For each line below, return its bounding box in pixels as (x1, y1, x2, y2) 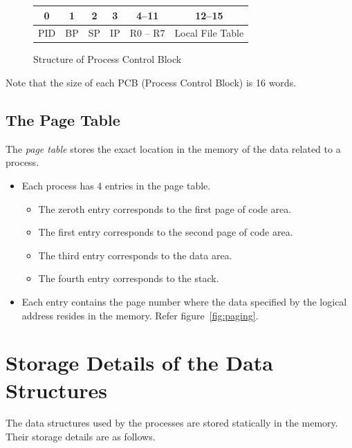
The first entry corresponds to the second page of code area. (38, 225, 293, 239)
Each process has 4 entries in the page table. (21, 178, 211, 193)
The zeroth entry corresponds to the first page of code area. (38, 201, 292, 216)
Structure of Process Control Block (33, 52, 182, 66)
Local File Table (174, 26, 244, 40)
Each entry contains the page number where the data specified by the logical (21, 294, 347, 308)
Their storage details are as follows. (6, 429, 156, 444)
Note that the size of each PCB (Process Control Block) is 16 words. (6, 75, 297, 90)
